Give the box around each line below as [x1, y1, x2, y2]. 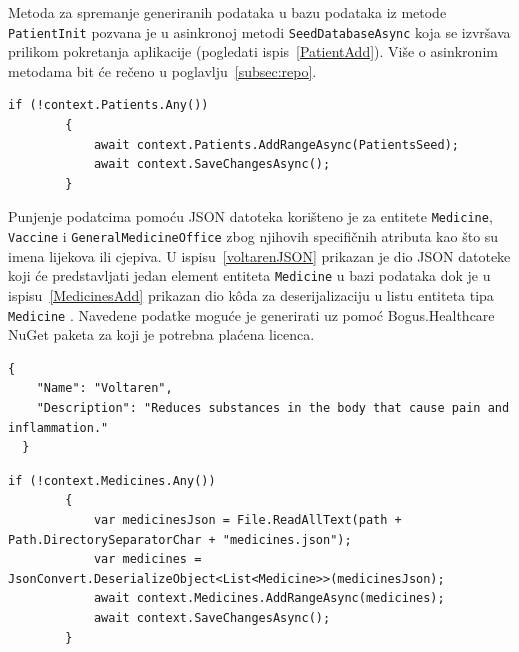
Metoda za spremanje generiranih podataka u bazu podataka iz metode [8, 2, 447, 22]
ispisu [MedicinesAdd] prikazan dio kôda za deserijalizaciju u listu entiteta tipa [8, 284, 494, 305]
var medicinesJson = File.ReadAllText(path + [93, 512, 402, 527]
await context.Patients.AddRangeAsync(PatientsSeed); [93, 137, 460, 152]
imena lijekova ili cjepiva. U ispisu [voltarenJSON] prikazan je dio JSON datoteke [8, 245, 511, 266]
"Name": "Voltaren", [36, 381, 173, 396]
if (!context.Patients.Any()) [8, 98, 209, 113]
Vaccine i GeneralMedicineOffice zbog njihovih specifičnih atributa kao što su [8, 226, 499, 247]
